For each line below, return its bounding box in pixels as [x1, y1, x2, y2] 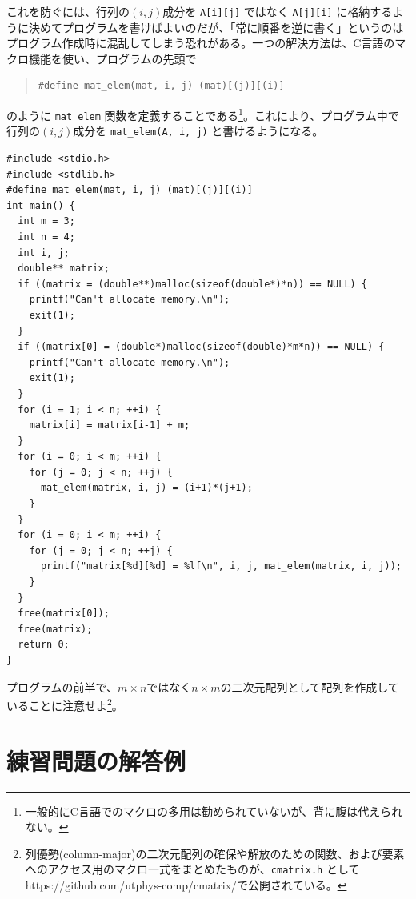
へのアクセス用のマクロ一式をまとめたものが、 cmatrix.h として [25, 861, 360, 877]
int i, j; [18, 247, 70, 259]
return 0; [18, 639, 70, 651]
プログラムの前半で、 [6, 678, 118, 695]
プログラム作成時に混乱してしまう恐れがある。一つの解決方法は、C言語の [6, 34, 395, 51]
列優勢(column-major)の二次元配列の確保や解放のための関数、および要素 [25, 845, 405, 861]
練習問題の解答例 [6, 744, 186, 777]
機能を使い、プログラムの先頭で [28, 50, 197, 66]
